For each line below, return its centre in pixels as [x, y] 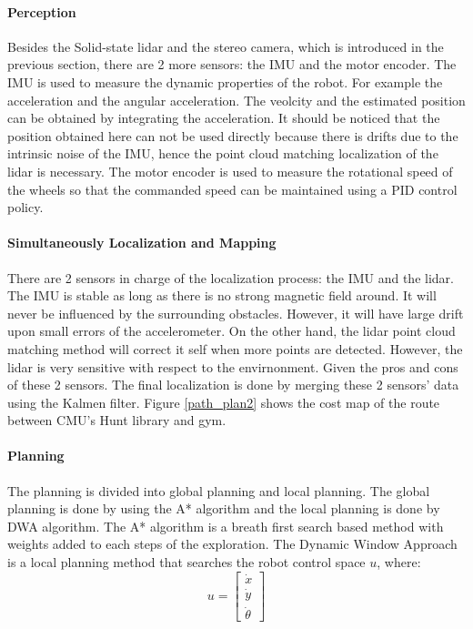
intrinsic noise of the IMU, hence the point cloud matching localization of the [223, 153]
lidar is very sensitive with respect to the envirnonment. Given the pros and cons [233, 366]
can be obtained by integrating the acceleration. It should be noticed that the [224, 118]
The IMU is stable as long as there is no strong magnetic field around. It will [222, 295]
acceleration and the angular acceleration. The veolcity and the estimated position [236, 100]
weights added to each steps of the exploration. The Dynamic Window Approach [232, 544]
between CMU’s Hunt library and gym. [117, 420]
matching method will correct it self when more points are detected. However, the [235, 348]
